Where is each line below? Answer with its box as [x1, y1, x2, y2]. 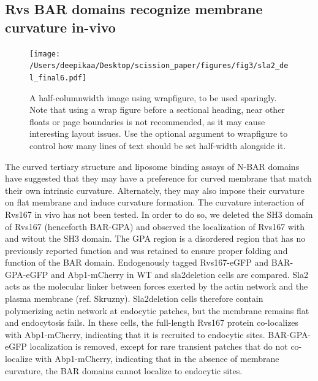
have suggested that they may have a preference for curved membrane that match [5, 172, 312, 185]
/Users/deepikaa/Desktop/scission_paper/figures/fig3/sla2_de [29, 61, 289, 71]
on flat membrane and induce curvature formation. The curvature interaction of [5, 196, 304, 209]
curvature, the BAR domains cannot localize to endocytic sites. [5, 364, 243, 377]
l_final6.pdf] [29, 73, 87, 82]
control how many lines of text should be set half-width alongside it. [29, 139, 286, 152]
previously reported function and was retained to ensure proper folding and [5, 244, 288, 256]
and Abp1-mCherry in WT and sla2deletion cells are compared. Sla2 [51, 267, 308, 280]
